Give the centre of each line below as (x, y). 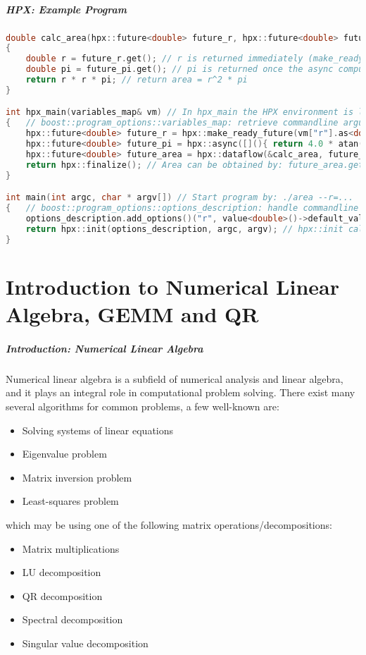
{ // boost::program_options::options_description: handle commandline (182, 208)
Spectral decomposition (72, 619)
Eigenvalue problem (64, 454)
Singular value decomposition (85, 643)
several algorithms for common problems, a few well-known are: (143, 406)
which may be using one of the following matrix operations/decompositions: (169, 524)
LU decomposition (62, 572)
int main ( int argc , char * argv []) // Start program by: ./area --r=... (180, 198)
